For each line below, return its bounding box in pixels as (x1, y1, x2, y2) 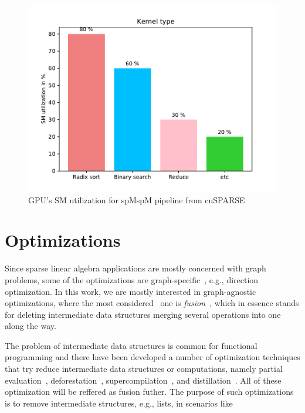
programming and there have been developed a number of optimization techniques (5, 351, 300, 363)
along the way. (5, 320, 56, 332)
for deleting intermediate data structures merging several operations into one (5, 308, 281, 320)
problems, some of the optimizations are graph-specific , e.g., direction (5, 273, 259, 286)
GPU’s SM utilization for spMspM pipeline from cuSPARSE (28, 193, 245, 206)
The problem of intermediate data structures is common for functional (5, 339, 257, 351)
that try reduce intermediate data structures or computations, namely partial (5, 362, 283, 375)
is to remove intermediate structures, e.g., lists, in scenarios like (5, 397, 233, 409)
